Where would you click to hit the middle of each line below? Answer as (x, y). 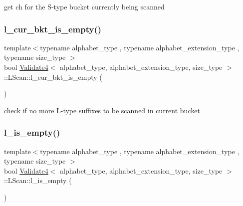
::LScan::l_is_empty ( (38, 180)
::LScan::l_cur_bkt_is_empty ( (53, 77)
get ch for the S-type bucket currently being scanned (84, 6)
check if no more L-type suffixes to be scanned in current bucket (102, 110)
